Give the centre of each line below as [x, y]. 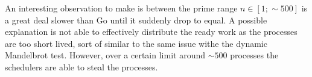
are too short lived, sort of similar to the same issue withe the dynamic [136, 43]
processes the [254, 55]
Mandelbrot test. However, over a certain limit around [105, 55]
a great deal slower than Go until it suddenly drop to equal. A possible [136, 20]
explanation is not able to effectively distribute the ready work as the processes [151, 32]
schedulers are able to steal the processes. [81, 66]
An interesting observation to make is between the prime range [121, 8]
